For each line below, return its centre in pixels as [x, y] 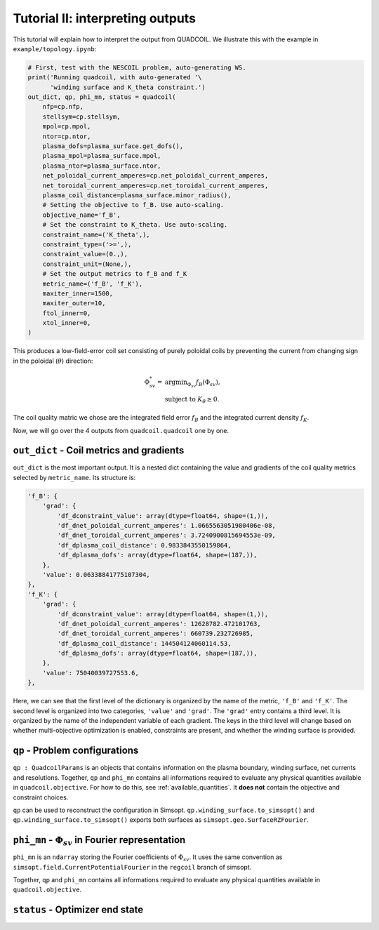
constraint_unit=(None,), [87, 264]
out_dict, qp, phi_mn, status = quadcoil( [102, 97]
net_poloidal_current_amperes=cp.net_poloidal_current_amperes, [155, 176]
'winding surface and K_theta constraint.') [128, 87]
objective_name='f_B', [81, 215]
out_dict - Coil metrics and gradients [99, 450]
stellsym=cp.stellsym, [81, 117]
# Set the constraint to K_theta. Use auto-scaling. [135, 225]
